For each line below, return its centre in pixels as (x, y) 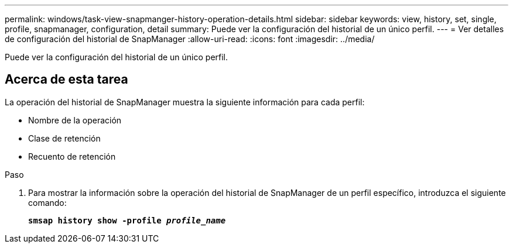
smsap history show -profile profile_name (127, 220)
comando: (47, 202)
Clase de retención (64, 138)
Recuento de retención (72, 156)
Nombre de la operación (75, 120)
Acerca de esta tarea (66, 80)
